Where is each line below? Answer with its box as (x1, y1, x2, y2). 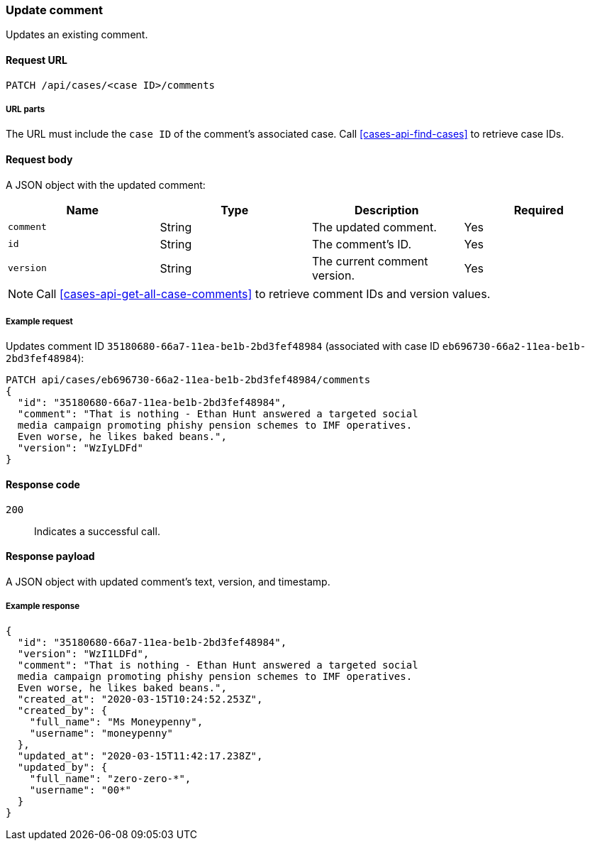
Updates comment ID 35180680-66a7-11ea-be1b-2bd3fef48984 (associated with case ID (6, 340, 440, 353)
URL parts (6, 104, 45, 114)
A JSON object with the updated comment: (6, 178, 206, 191)
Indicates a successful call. (34, 524, 160, 537)
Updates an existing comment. (6, 28, 148, 41)
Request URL (6, 53, 67, 66)
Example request (6, 316, 73, 326)
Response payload (6, 550, 95, 563)
